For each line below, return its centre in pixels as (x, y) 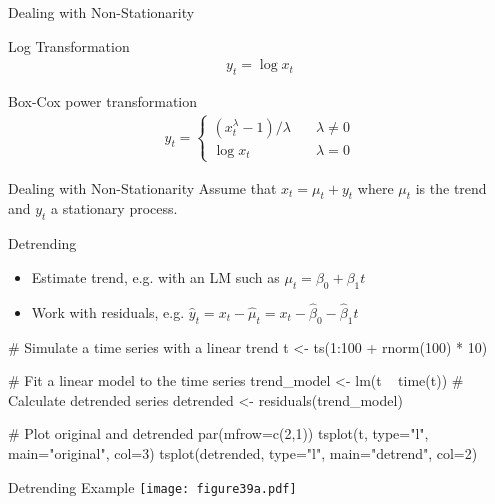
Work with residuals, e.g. (108, 311)
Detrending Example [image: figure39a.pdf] (152, 486)
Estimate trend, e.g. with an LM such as (155, 276)
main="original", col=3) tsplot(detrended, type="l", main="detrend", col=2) (243, 453)
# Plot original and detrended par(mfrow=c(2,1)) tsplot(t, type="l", (218, 433)
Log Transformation (69, 45)
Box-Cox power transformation (102, 101)
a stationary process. (114, 208)
